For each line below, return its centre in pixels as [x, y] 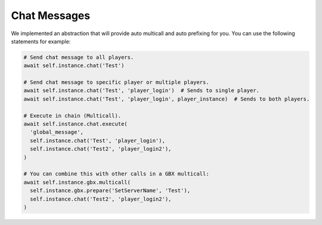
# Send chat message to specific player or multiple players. [116, 82]
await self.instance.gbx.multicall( [77, 182]
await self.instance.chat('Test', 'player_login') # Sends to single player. [141, 90]
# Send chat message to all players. [79, 57]
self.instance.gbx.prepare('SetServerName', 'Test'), [110, 191]
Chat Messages [51, 15]
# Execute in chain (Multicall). [72, 115]
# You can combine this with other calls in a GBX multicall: [116, 174]
